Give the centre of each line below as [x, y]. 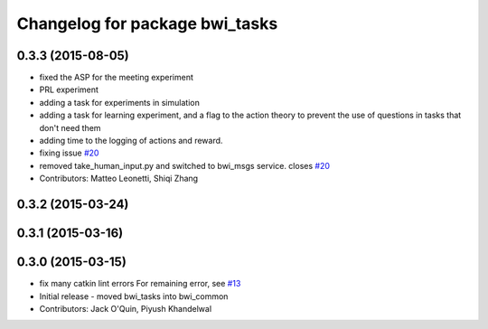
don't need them [70, 127]
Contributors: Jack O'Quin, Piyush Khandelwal [126, 308]
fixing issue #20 [69, 153]
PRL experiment [69, 89]
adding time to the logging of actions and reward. [131, 141]
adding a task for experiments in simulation [120, 102]
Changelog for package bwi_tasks [147, 23]
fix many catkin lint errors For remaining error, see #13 [140, 284]
